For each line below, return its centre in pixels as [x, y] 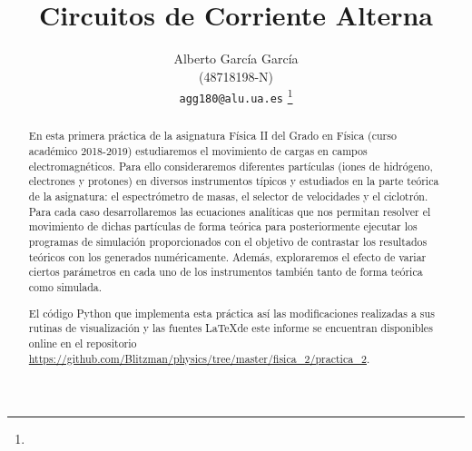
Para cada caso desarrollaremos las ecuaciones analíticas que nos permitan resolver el [230, 211]
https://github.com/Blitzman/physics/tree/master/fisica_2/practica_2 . [199, 358]
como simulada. [65, 286]
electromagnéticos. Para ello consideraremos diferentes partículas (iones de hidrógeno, [231, 166]
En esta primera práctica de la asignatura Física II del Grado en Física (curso [212, 136]
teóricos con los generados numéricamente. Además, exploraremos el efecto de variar [227, 256]
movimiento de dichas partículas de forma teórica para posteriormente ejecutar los [223, 226]
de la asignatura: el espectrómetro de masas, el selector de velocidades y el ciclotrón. [228, 196]
